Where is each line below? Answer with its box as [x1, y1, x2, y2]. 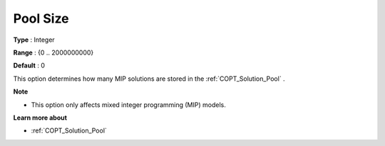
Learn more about [13, 113, 68, 122]
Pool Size [13, 11, 69, 26]
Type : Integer [13, 35, 55, 44]
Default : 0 [13, 61, 46, 70]
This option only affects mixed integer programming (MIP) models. [31, 100, 226, 109]
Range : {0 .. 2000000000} [13, 48, 94, 57]
